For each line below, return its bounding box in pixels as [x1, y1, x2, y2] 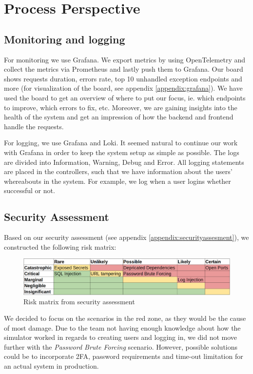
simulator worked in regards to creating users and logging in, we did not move [4, 332, 237, 342]
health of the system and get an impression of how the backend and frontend [4, 112, 234, 122]
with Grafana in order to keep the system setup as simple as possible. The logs [4, 147, 239, 157]
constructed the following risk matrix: [4, 241, 117, 252]
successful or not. [4, 185, 55, 196]
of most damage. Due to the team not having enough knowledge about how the [4, 322, 241, 333]
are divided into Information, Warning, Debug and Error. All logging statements [4, 157, 244, 167]
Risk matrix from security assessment [23, 296, 135, 307]
